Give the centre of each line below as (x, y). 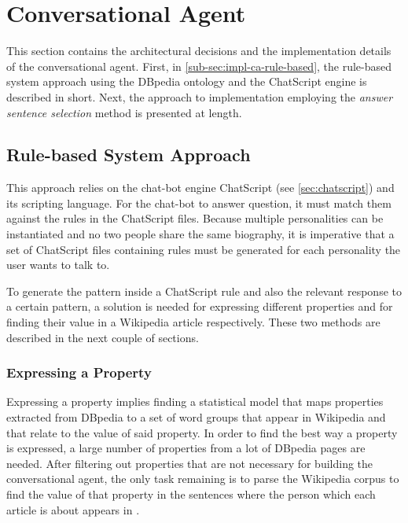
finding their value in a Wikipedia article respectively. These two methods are (193, 322)
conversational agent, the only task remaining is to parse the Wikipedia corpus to (203, 479)
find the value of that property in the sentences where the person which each (191, 494)
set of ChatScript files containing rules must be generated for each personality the (204, 249)
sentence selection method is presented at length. (124, 112)
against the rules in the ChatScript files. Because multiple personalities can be (195, 218)
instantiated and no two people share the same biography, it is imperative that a (200, 234)
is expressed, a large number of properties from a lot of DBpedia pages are (186, 448)
